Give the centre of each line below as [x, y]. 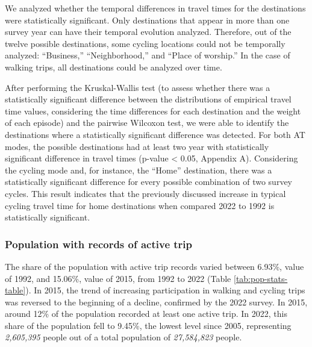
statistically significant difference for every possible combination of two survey [148, 182]
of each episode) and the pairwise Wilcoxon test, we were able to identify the [147, 123]
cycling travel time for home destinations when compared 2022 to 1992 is [140, 205]
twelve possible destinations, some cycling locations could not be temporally [145, 43]
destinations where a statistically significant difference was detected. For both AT [155, 134]
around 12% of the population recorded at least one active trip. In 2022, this [146, 314]
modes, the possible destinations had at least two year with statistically [137, 146]
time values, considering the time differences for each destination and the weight [153, 111]
